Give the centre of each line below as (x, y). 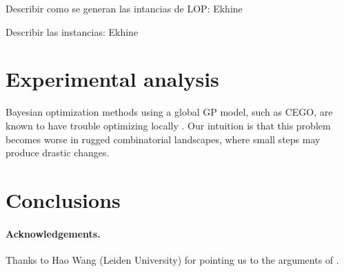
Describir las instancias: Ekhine (72, 31)
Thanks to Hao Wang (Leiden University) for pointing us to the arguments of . (172, 259)
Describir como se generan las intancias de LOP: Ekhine (124, 8)
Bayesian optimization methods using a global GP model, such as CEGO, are (169, 112)
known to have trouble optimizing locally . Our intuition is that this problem (168, 125)
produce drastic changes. (58, 153)
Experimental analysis (112, 79)
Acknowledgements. (53, 233)
